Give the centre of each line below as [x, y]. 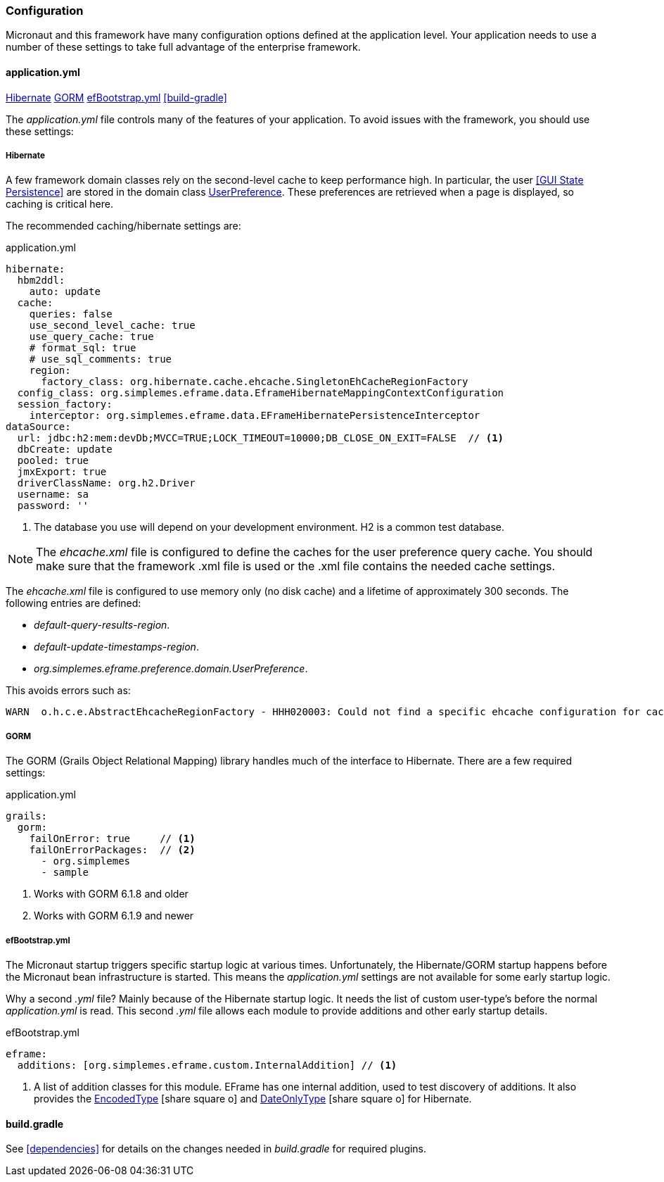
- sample [65, 873]
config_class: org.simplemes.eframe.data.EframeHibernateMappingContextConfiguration [261, 393]
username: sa [53, 495]
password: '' [53, 506]
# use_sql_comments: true [101, 359]
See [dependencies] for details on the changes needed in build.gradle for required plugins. [216, 1149]
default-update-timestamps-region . [116, 647]
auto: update [65, 292]
